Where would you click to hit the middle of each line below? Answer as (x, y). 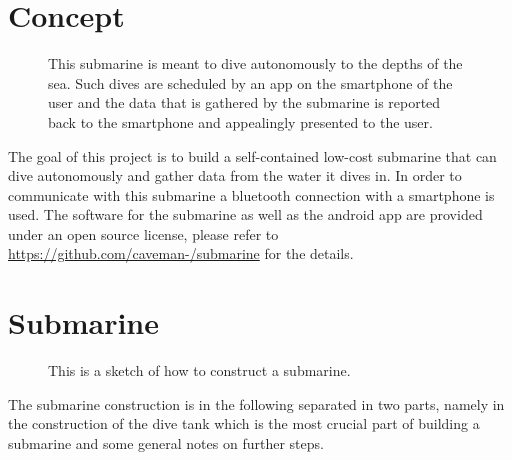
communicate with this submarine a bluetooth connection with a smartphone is (251, 194)
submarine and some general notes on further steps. (166, 442)
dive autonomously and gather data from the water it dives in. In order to (235, 175)
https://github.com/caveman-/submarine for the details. (181, 253)
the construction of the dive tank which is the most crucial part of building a (244, 423)
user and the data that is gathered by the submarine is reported (244, 102)
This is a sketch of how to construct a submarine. (199, 370)
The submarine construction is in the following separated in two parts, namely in (256, 403)
